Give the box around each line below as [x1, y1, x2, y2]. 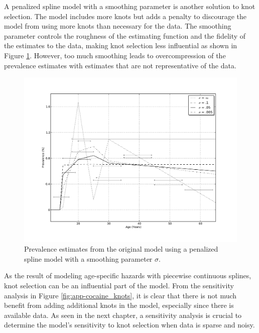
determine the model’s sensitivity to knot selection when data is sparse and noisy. [4, 319, 255, 330]
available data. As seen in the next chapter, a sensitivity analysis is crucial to [4, 309, 242, 320]
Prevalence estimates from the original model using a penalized [24, 244, 218, 254]
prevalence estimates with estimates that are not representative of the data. [4, 60, 236, 70]
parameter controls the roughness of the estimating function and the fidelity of [4, 30, 246, 41]
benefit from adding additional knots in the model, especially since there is [4, 300, 234, 310]
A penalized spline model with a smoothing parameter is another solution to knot [4, 1, 255, 11]
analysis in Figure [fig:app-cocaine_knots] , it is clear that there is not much [4, 290, 237, 300]
